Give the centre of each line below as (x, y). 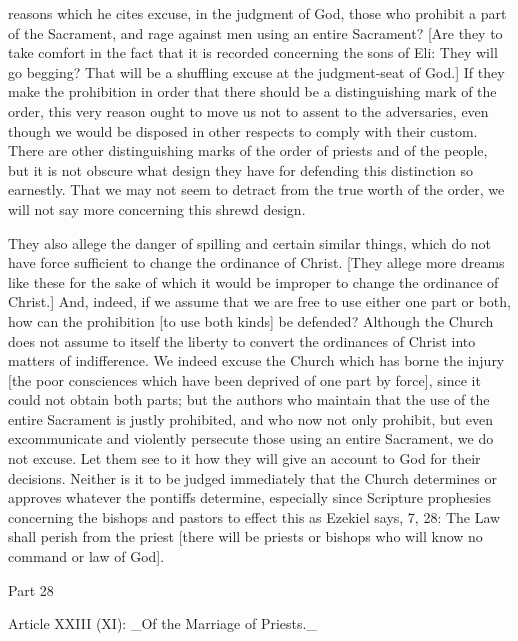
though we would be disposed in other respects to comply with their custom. (243, 130)
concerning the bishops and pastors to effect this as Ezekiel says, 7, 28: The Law (254, 516)
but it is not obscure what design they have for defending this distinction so (240, 169)
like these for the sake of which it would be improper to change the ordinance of (253, 281)
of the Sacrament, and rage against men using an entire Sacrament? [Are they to (255, 32)
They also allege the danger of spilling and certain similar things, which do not (250, 242)
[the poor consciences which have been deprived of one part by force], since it (244, 379)
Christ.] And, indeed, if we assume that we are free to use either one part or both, (259, 301)
